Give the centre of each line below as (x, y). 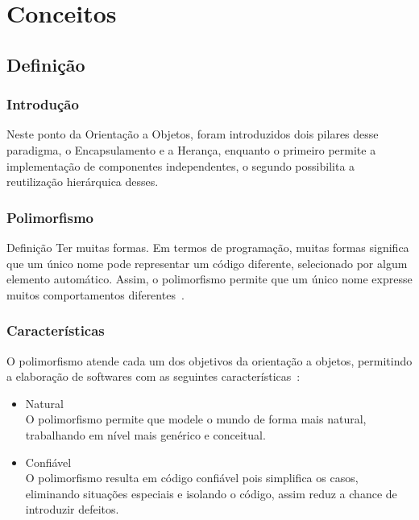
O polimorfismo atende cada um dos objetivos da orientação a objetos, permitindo (209, 360)
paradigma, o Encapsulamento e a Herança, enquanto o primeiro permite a (191, 149)
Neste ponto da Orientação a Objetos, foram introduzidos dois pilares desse (193, 134)
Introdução (43, 104)
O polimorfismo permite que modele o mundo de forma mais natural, (196, 419)
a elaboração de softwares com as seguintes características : (153, 376)
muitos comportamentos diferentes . (95, 294)
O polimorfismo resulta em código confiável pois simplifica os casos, (192, 478)
